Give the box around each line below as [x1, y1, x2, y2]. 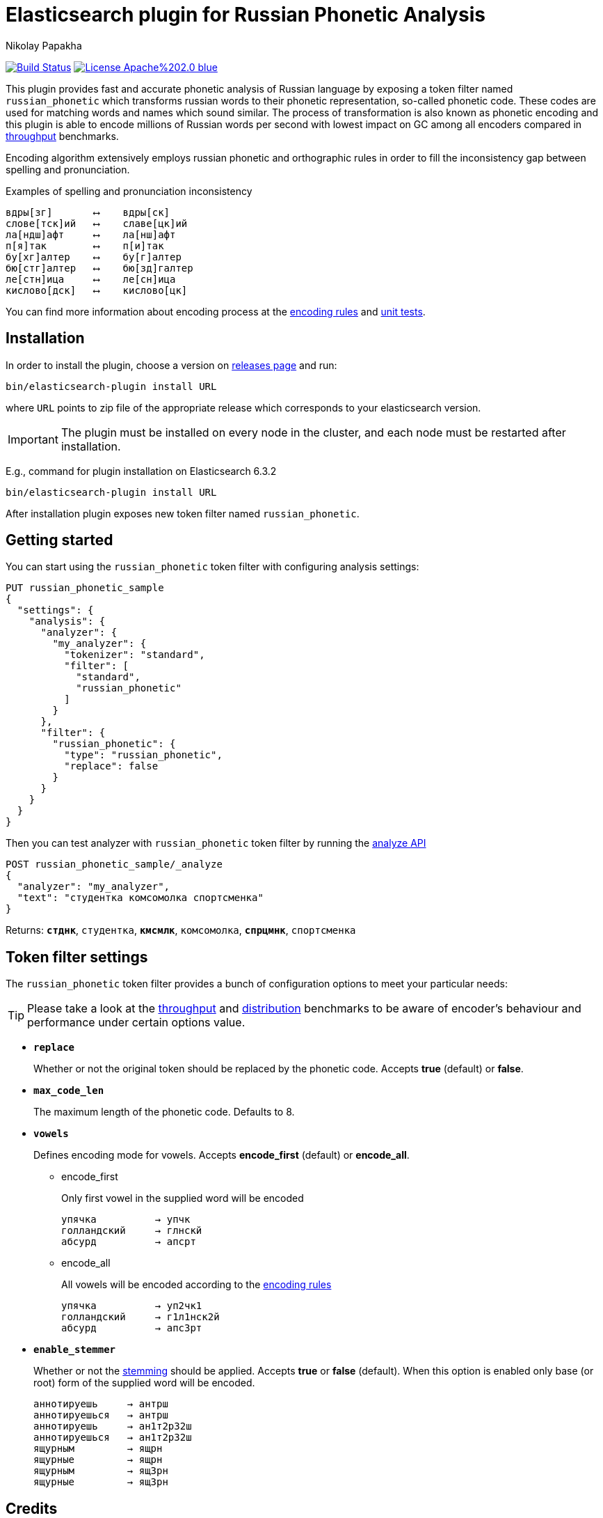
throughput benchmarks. [6, 130, 119, 142]
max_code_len [33, 1085, 104, 1097]
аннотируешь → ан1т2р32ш [33, 1421, 192, 1432]
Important [8, 432, 58, 446]
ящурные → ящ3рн [33, 1476, 168, 1488]
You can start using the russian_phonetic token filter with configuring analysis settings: [6, 561, 419, 573]
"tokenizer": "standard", [64, 649, 205, 661]
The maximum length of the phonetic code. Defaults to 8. [33, 1106, 295, 1118]
